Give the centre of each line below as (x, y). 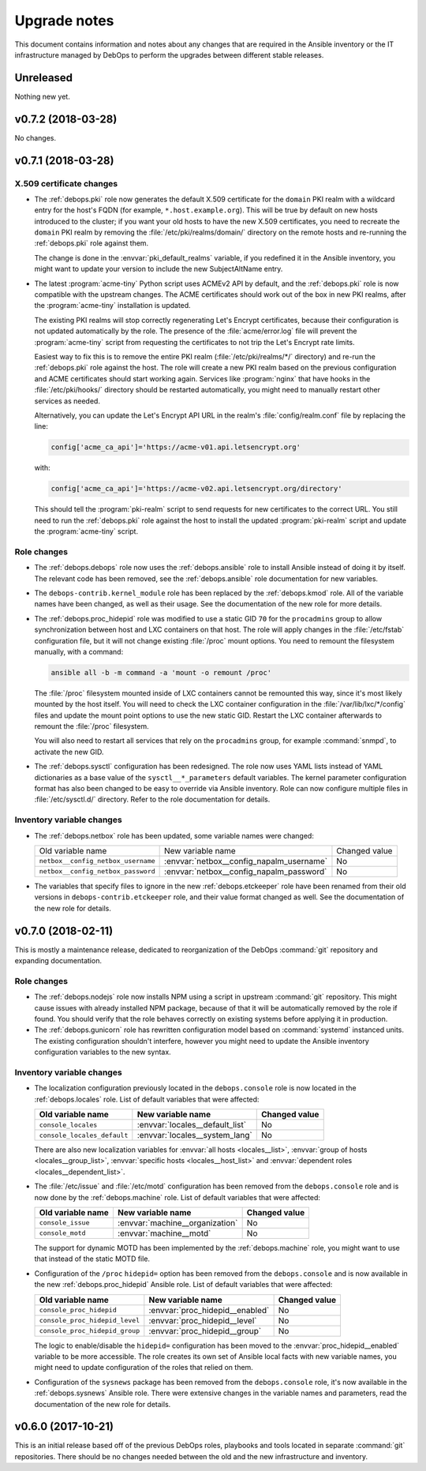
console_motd (62, 1233)
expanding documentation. (58, 961)
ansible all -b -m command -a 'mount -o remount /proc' (161, 672)
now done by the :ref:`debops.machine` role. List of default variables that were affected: (177, 1197)
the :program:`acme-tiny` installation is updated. (112, 306)
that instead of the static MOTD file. (92, 1259)
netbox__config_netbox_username (97, 861)
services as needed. (67, 401)
